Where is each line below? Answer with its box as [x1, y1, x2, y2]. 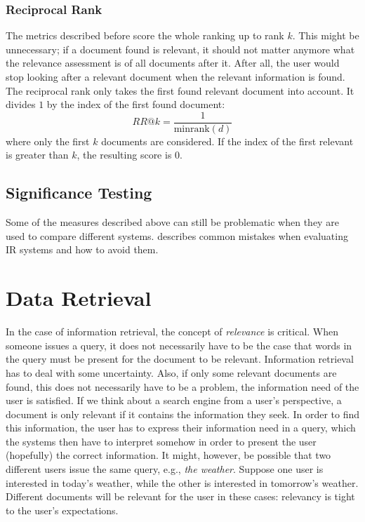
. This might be [292, 28, 359, 43]
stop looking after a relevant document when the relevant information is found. [6, 69, 345, 83]
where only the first [6, 133, 90, 148]
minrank [173, 123, 210, 134]
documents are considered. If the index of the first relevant [101, 133, 354, 148]
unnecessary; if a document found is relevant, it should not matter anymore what [6, 41, 355, 56]
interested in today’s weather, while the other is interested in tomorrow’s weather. [6, 475, 359, 490]
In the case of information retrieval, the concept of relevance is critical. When [6, 324, 339, 339]
